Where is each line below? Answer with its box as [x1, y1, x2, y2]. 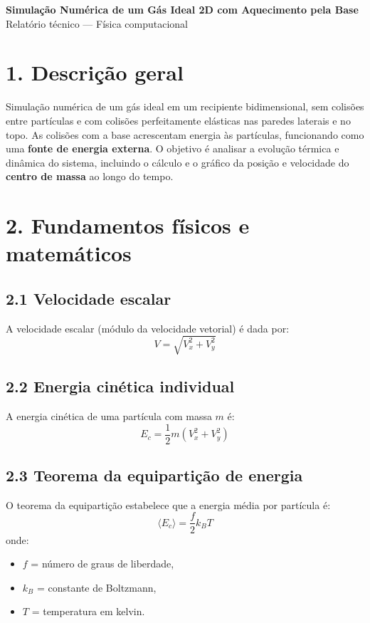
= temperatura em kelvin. [31, 604, 145, 619]
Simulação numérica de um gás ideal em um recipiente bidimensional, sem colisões [6, 99, 364, 114]
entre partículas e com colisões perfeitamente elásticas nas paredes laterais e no [6, 112, 351, 127]
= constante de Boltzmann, [36, 580, 157, 595]
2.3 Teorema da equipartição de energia [6, 464, 303, 486]
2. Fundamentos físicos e [6, 211, 250, 240]
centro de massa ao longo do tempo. [6, 169, 174, 184]
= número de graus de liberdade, [31, 556, 174, 571]
